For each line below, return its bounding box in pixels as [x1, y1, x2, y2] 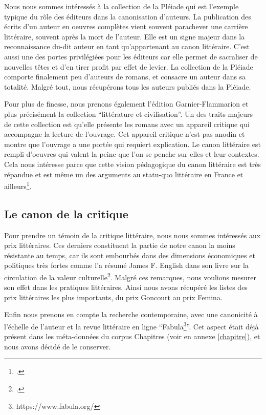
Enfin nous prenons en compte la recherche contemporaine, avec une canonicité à [4, 309, 258, 320]
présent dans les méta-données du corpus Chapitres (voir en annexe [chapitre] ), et [4, 331, 260, 342]
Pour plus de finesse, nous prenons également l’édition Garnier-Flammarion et [4, 98, 249, 109]
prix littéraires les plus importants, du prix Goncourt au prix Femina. [4, 292, 223, 302]
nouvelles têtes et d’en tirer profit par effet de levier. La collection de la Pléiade [4, 61, 253, 72]
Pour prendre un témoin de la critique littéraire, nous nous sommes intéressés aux [4, 230, 261, 240]
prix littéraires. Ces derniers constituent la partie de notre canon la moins [4, 240, 235, 251]
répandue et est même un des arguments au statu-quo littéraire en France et [4, 169, 243, 179]
